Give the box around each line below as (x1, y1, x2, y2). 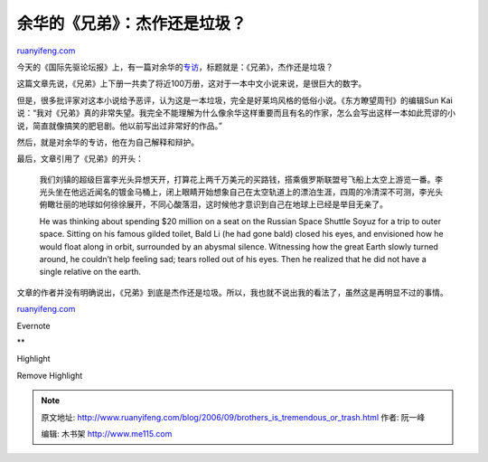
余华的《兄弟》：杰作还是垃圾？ (16, 14, 248, 33)
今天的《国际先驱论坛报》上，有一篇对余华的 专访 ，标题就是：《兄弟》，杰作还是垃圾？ (16, 61, 333, 72)
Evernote (16, 320, 51, 331)
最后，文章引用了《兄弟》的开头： (16, 154, 144, 165)
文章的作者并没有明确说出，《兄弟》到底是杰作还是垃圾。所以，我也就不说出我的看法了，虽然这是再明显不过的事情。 (16, 287, 448, 297)
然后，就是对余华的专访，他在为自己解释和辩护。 (16, 137, 199, 147)
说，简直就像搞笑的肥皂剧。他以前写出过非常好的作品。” (16, 120, 223, 131)
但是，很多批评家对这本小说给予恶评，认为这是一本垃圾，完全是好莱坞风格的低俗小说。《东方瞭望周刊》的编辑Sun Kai (16, 95, 454, 106)
